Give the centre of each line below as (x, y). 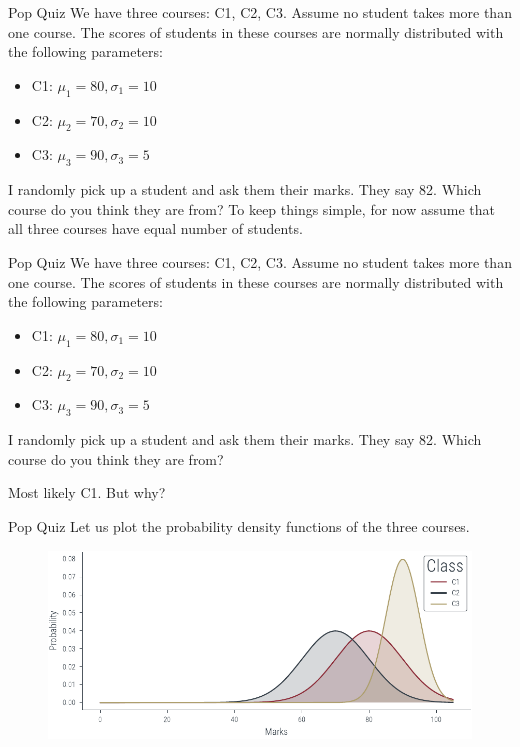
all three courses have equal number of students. (155, 228)
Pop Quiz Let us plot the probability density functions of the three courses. (239, 525)
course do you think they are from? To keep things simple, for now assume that (252, 208)
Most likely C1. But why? (87, 492)
